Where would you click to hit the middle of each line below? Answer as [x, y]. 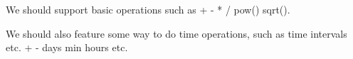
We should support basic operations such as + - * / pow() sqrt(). [148, 9]
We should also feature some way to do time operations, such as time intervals [176, 33]
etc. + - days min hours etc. [67, 47]
